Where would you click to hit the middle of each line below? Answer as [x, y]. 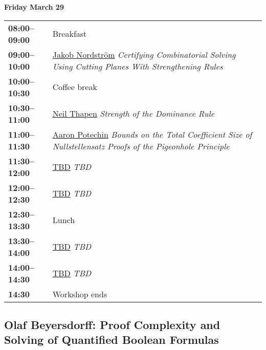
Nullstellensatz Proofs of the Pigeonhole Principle [141, 146]
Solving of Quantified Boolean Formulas [112, 340]
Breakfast [70, 34]
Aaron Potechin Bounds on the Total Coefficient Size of [152, 134]
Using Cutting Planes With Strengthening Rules [138, 66]
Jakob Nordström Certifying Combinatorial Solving [144, 54]
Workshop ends [80, 294]
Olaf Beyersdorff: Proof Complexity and [112, 324]
